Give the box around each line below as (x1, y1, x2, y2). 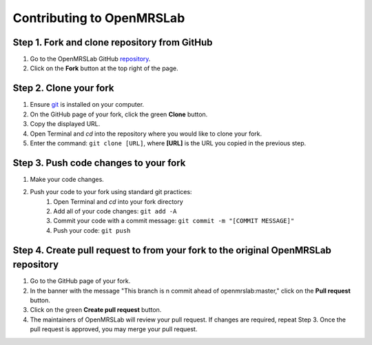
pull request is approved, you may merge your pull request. (30, 325, 198, 333)
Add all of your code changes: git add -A (53, 207, 177, 215)
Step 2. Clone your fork (12, 83, 114, 94)
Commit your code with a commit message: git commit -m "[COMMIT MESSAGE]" (53, 217, 295, 225)
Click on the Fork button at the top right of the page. (30, 64, 178, 72)
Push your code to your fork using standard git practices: (30, 188, 192, 196)
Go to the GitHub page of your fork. (30, 277, 131, 285)
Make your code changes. (30, 175, 105, 183)
